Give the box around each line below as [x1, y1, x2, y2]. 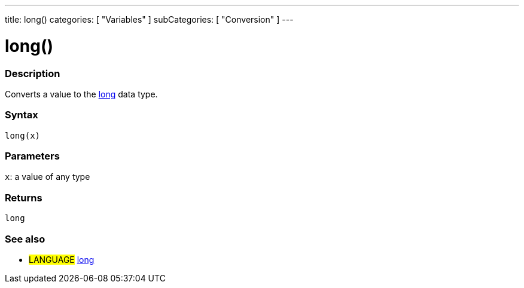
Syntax [5, 109, 38, 121]
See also [5, 232, 45, 245]
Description [5, 67, 60, 79]
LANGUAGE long [29, 254, 95, 265]
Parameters [5, 150, 60, 162]
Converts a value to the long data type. [5, 88, 158, 99]
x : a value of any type [5, 171, 90, 182]
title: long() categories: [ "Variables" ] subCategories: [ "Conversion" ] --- [5, 14, 294, 24]
